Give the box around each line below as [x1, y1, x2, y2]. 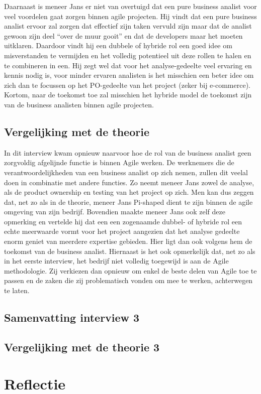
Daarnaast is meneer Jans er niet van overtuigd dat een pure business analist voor [4, 1, 257, 11]
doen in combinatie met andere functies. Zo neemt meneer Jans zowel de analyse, [4, 177, 254, 187]
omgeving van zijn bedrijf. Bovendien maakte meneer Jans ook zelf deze [4, 206, 225, 217]
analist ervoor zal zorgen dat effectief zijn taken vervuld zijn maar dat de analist [4, 21, 252, 31]
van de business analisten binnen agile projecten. [4, 99, 154, 109]
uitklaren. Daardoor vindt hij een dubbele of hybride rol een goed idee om [4, 40, 232, 51]
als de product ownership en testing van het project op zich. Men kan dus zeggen [4, 187, 254, 197]
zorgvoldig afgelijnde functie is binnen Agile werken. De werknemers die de [4, 157, 234, 168]
